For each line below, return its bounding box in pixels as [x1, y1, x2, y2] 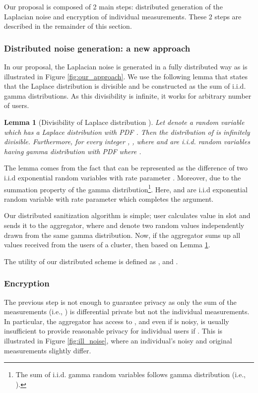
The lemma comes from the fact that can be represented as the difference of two [4, 163, 248, 173]
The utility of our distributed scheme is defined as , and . [4, 256, 178, 266]
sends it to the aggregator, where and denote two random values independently [4, 220, 245, 230]
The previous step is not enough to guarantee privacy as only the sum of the [4, 296, 237, 307]
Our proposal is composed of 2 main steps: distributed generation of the [4, 1, 223, 11]
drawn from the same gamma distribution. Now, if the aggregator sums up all [4, 229, 241, 240]
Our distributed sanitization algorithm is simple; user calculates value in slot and [4, 210, 251, 221]
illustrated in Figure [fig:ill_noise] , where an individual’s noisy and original [4, 335, 232, 345]
